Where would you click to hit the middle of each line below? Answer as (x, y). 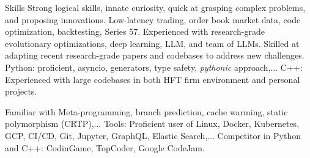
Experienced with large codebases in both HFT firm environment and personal (153, 79)
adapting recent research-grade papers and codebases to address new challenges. (155, 55)
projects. (21, 91)
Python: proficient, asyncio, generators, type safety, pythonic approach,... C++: (154, 67)
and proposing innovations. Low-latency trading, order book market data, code (153, 19)
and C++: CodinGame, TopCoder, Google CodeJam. (105, 147)
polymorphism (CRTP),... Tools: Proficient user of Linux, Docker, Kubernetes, (152, 124)
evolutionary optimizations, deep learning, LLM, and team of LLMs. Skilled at (152, 43)
